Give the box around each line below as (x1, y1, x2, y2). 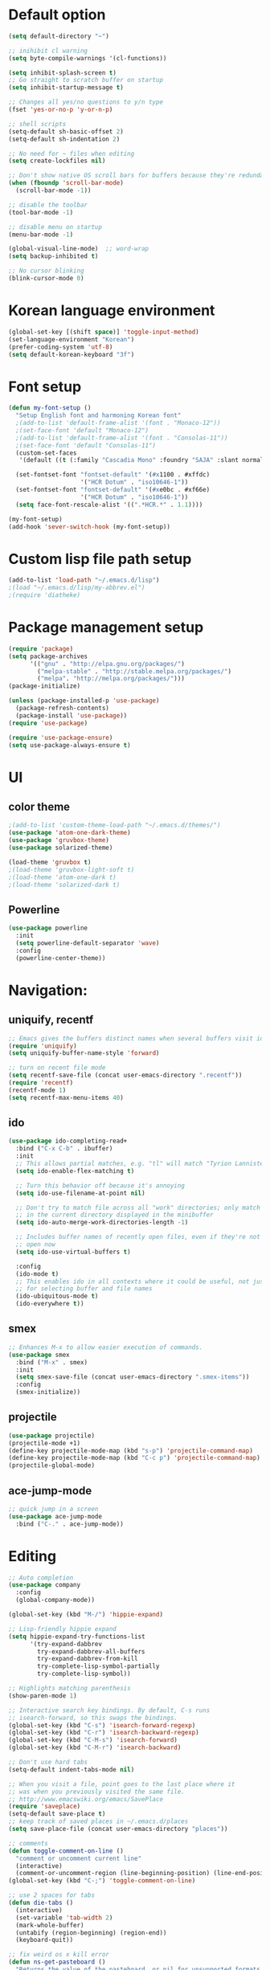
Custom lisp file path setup (8, 550, 192, 568)
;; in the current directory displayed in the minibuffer (15, 1211, 215, 1219)
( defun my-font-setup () (8, 404, 92, 412)
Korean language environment (8, 301, 215, 320)
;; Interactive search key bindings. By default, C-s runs (8, 1706, 211, 1715)
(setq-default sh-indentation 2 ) (8, 135, 121, 143)
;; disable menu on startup (8, 223, 103, 231)
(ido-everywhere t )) (15, 1300, 84, 1308)
